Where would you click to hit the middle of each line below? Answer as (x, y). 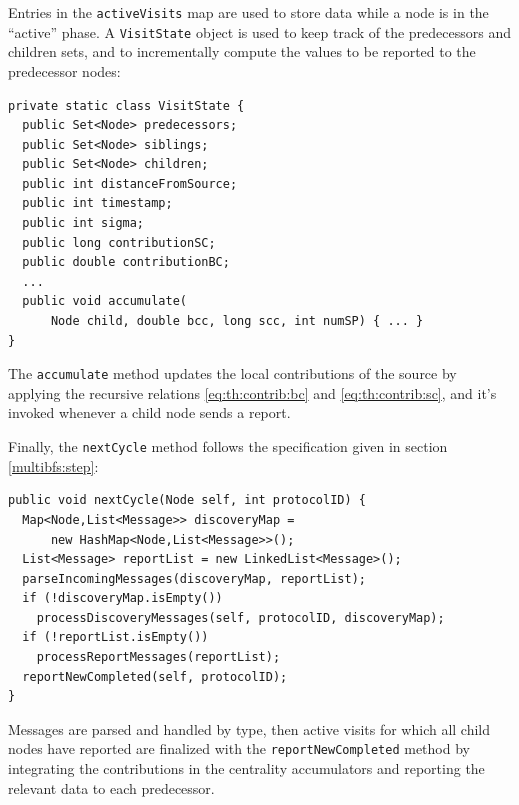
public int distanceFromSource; (130, 183)
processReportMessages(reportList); (158, 657)
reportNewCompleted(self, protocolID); (155, 676)
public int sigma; (83, 223)
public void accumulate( (104, 301)
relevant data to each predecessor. (111, 787)
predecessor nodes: (64, 70)
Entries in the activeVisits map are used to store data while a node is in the (248, 12)
